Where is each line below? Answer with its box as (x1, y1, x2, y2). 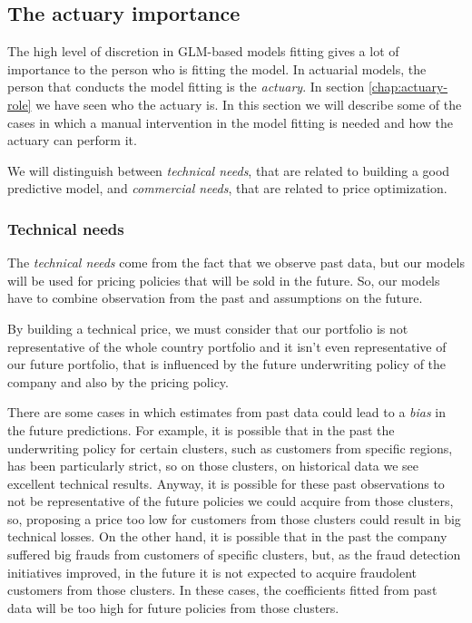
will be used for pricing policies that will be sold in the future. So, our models (7, 270, 440, 289)
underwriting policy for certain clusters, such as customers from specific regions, (7, 438, 453, 457)
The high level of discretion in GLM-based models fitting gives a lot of (7, 42, 399, 61)
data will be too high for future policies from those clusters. (7, 598, 339, 617)
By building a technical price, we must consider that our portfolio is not (7, 318, 408, 337)
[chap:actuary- (368, 77, 448, 96)
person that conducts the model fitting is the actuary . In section (7, 77, 365, 96)
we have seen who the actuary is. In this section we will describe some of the (35, 94, 462, 113)
